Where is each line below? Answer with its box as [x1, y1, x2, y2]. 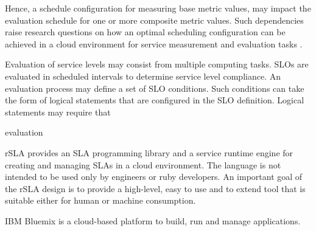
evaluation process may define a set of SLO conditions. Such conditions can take [5, 81, 304, 94]
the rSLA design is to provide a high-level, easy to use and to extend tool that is [5, 182, 306, 195]
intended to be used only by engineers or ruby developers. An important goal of [5, 170, 303, 183]
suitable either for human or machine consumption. [5, 194, 196, 207]
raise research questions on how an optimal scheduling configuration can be [5, 26, 286, 38]
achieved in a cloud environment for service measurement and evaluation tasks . [5, 37, 303, 50]
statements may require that [5, 105, 111, 118]
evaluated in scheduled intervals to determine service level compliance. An [5, 69, 281, 82]
